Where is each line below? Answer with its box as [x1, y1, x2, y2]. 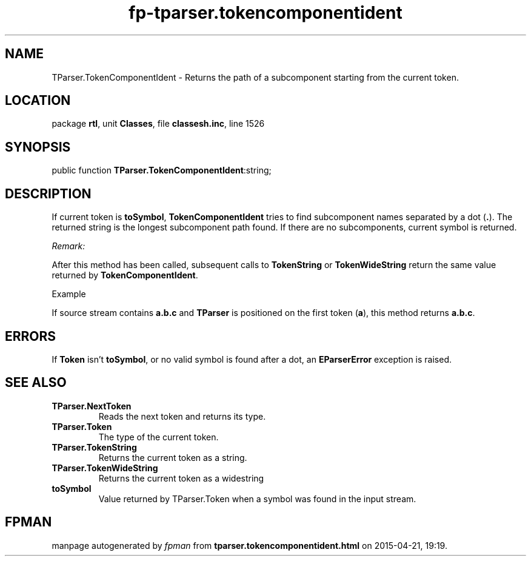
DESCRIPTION [5, 186, 92, 201]
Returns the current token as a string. [98, 452, 247, 463]
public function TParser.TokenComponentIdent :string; [52, 165, 272, 176]
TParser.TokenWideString [52, 462, 158, 473]
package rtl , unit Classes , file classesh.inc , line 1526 [52, 118, 265, 129]
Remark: [52, 241, 85, 252]
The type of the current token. [98, 431, 219, 442]
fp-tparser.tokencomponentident [129, 2, 402, 23]
